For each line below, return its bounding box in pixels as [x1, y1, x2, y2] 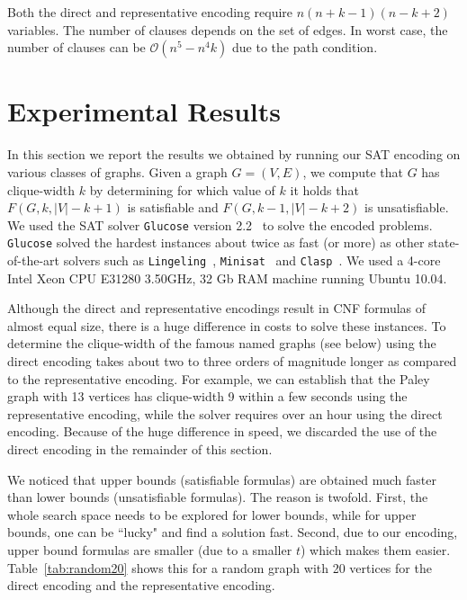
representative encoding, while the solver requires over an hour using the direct [7, 404, 443, 423]
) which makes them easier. [300, 540, 451, 559]
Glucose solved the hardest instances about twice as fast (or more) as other [7, 233, 425, 252]
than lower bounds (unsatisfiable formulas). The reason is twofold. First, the [7, 488, 428, 506]
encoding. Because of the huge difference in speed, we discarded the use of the [7, 422, 437, 441]
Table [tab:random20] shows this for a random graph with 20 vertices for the [7, 558, 432, 577]
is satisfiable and [127, 198, 219, 217]
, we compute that [302, 162, 403, 181]
